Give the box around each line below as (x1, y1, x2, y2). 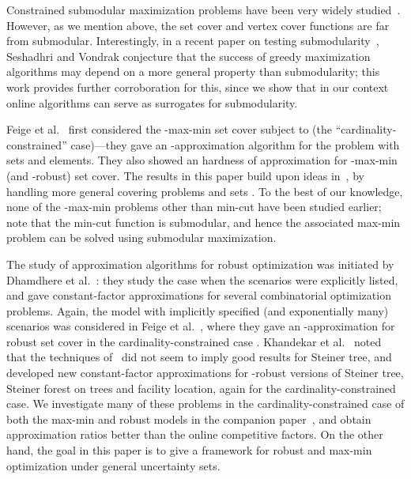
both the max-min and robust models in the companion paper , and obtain (6, 410, 371, 427)
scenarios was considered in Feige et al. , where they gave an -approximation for (6, 318, 395, 334)
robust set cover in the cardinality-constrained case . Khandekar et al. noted (6, 333, 382, 349)
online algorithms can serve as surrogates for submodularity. (6, 94, 298, 111)
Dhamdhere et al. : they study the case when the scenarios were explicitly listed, (6, 271, 398, 288)
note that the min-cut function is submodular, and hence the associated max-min (6, 213, 401, 230)
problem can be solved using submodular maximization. (6, 229, 277, 246)
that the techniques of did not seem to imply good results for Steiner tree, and (6, 349, 392, 365)
